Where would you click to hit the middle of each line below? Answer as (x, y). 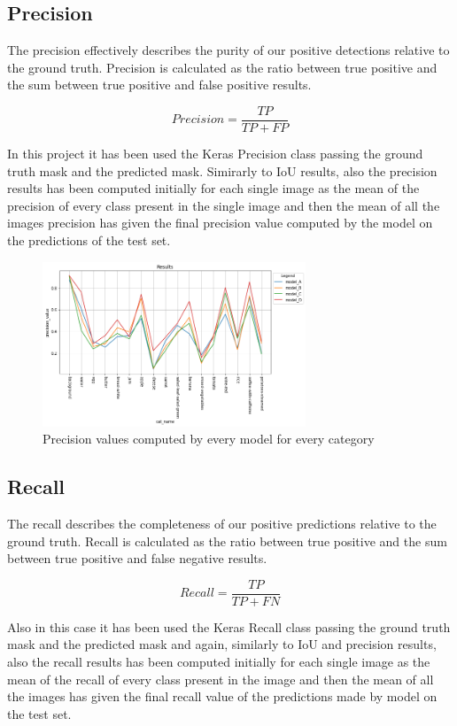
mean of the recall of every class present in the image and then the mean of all (221, 679)
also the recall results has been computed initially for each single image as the (219, 662)
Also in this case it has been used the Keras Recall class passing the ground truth (229, 626)
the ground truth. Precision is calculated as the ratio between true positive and (222, 67)
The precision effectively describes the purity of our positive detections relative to (228, 50)
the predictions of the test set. (89, 240)
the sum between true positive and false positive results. (159, 85)
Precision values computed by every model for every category (209, 439)
